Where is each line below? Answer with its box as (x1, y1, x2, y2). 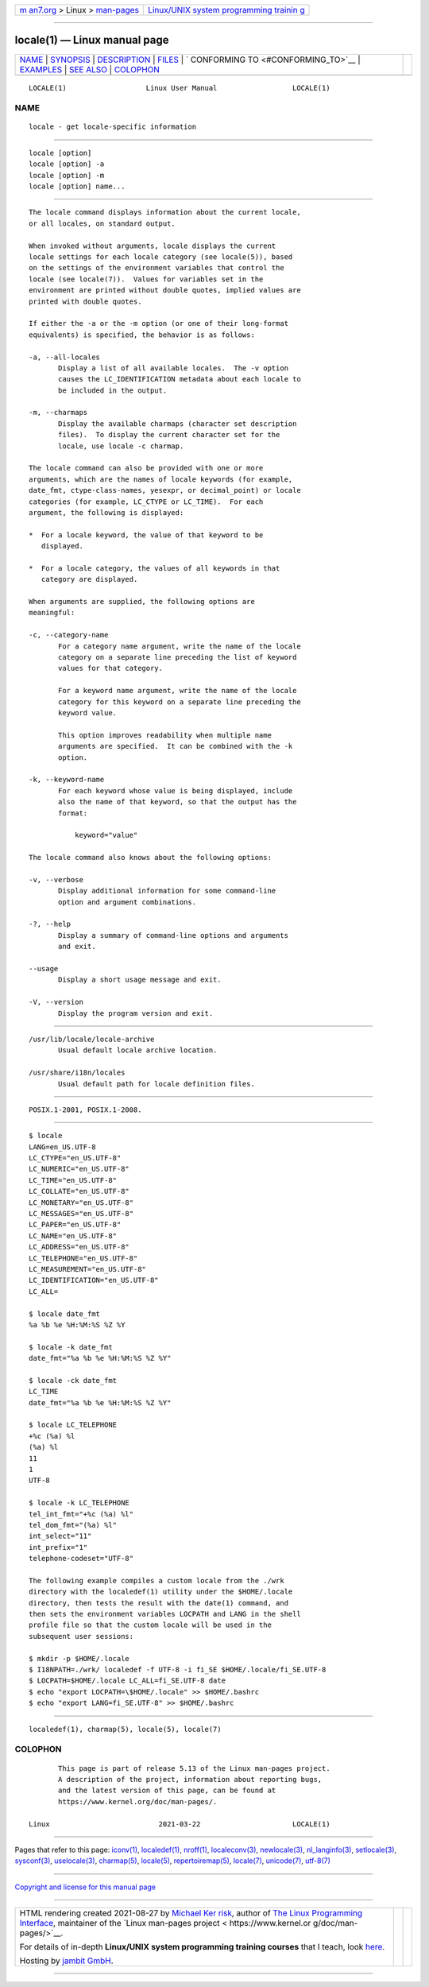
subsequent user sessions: (29, 1632, 134, 1640)
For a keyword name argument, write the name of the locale (58, 686, 297, 695)
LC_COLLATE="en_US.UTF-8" (29, 1187, 130, 1196)
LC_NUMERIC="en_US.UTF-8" (29, 1164, 130, 1174)
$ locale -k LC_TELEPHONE (29, 1498, 130, 1508)
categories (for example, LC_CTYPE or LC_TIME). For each (29, 497, 264, 506)
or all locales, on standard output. (29, 219, 176, 228)
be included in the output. (58, 385, 168, 395)
